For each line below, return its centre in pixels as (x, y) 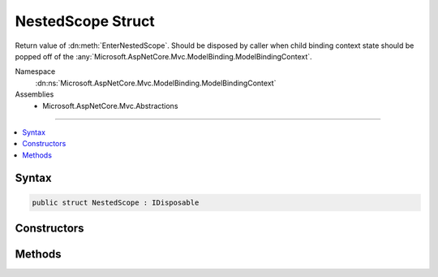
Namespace (35, 71)
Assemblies (34, 94)
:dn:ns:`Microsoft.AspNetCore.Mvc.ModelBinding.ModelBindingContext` (156, 83)
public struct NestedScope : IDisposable (116, 202)
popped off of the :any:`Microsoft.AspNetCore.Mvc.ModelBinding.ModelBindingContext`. (163, 56)
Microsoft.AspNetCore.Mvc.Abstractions (110, 106)
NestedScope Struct (85, 21)
